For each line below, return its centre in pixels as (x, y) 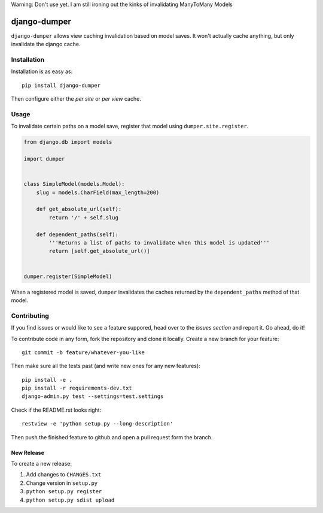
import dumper (44, 159)
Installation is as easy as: (42, 71)
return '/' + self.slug (84, 218)
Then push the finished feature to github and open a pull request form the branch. (112, 437)
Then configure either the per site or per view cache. (76, 99)
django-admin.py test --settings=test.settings (93, 396)
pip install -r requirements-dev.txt (77, 388)
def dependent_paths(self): (77, 234)
